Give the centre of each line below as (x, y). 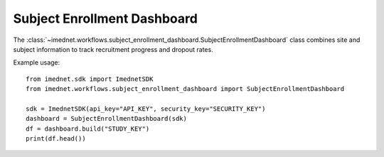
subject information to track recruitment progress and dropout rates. (113, 49)
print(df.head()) (56, 139)
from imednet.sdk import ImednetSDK (90, 79)
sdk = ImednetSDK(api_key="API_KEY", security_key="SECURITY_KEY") (146, 109)
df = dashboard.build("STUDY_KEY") (88, 129)
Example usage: (37, 63)
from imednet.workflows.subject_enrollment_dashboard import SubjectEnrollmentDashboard (185, 89)
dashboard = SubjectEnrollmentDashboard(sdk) (107, 119)
